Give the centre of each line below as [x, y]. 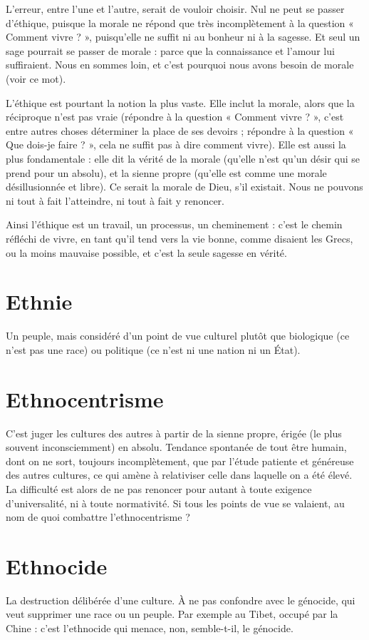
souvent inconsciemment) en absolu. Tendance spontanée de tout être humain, [176, 447]
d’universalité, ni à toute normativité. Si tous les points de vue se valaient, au [175, 503]
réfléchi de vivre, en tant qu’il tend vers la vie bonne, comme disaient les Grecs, [180, 238]
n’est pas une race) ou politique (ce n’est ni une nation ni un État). [153, 349]
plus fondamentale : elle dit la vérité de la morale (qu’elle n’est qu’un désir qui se [183, 158]
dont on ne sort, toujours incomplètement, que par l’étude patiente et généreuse [180, 461]
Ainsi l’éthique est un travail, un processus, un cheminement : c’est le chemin [174, 224]
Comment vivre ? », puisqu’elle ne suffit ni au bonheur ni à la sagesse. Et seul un [183, 37]
